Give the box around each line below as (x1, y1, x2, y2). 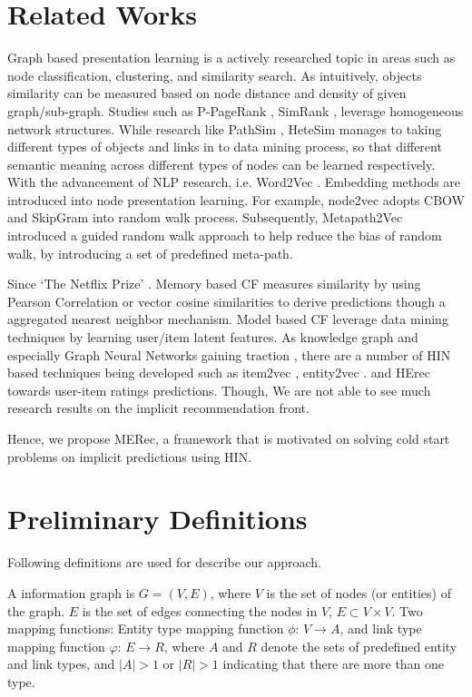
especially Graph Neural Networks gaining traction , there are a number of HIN (7, 345, 451, 364)
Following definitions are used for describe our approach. (7, 553, 321, 572)
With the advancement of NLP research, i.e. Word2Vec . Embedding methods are (7, 172, 461, 191)
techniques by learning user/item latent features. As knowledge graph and (7, 328, 418, 347)
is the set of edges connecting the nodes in (82, 601, 318, 620)
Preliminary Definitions (7, 500, 308, 537)
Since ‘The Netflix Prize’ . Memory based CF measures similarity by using (7, 274, 421, 293)
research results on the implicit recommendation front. (7, 398, 310, 417)
